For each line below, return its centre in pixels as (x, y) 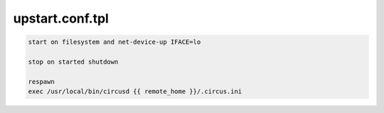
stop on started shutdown (73, 61)
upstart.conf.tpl (61, 18)
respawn (41, 82)
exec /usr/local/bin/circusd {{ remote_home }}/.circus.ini (135, 91)
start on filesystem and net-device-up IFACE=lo (114, 42)
